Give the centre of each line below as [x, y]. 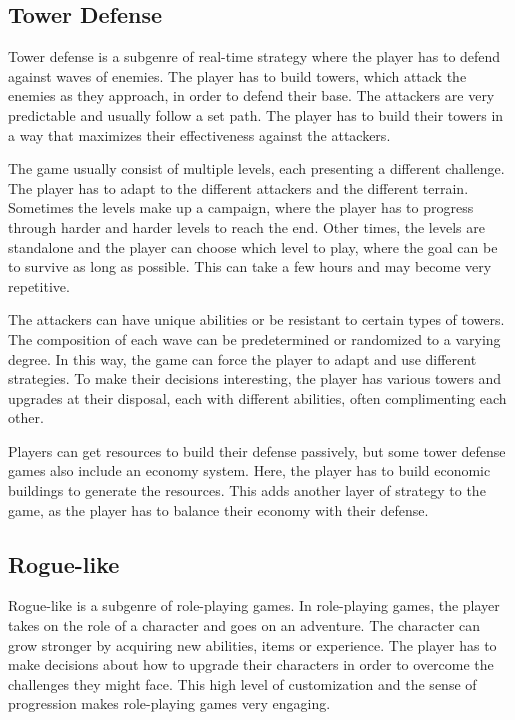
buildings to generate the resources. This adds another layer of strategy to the [247, 490]
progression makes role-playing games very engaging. [169, 703]
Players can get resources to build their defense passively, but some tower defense [257, 450]
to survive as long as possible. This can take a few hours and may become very [250, 266]
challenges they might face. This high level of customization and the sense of [242, 683]
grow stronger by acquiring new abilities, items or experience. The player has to [252, 644]
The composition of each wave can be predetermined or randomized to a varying [254, 338]
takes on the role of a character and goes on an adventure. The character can [244, 625]
